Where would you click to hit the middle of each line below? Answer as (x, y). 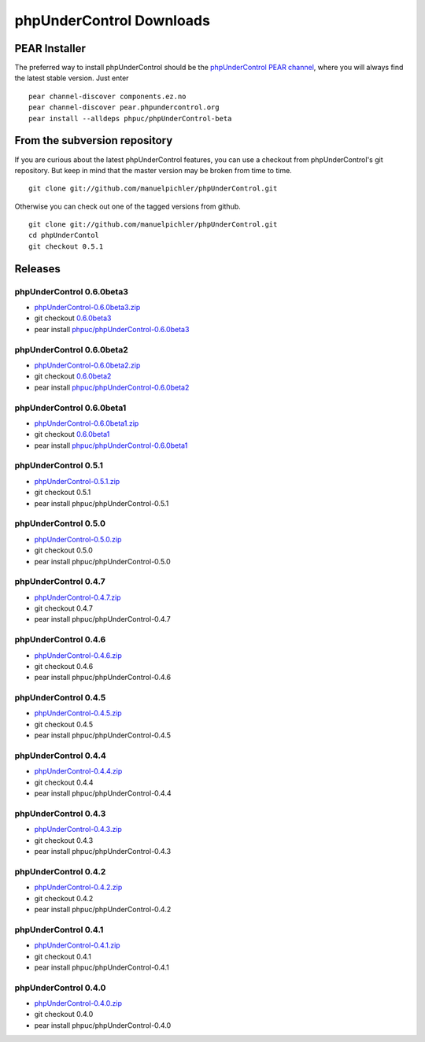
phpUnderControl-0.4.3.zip (78, 830)
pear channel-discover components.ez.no (107, 96)
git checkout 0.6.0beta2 (73, 376)
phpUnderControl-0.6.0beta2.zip (87, 365)
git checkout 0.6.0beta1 (72, 434)
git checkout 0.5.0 (64, 550)
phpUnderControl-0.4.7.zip (78, 597)
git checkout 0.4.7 (64, 608)
